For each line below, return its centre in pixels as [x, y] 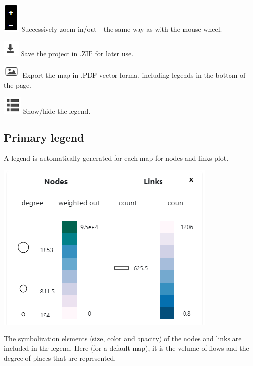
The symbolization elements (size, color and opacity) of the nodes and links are [123, 338]
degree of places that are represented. [60, 357]
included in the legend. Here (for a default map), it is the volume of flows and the [126, 348]
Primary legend [44, 137]
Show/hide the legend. [57, 111]
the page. [18, 85]
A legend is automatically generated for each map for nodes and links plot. [116, 158]
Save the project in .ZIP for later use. [77, 53]
